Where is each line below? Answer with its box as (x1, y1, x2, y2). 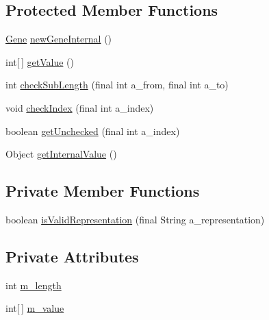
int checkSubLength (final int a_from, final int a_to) (5, 77, 229, 92)
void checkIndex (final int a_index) (5, 100, 154, 114)
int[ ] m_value (5, 301, 64, 315)
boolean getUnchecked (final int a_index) (5, 123, 180, 138)
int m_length (5, 278, 62, 292)
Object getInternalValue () (5, 147, 117, 161)
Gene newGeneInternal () (5, 32, 112, 46)
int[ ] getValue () (5, 54, 74, 69)
